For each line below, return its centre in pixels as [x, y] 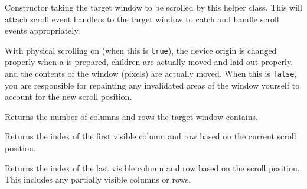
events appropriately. [43, 30]
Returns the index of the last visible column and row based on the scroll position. [152, 167]
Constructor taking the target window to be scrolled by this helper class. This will [153, 7]
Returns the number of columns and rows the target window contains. [131, 116]
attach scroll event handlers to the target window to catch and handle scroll [142, 19]
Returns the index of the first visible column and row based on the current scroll [151, 136]
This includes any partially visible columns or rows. [98, 179]
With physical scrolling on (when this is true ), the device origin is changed [141, 50]
